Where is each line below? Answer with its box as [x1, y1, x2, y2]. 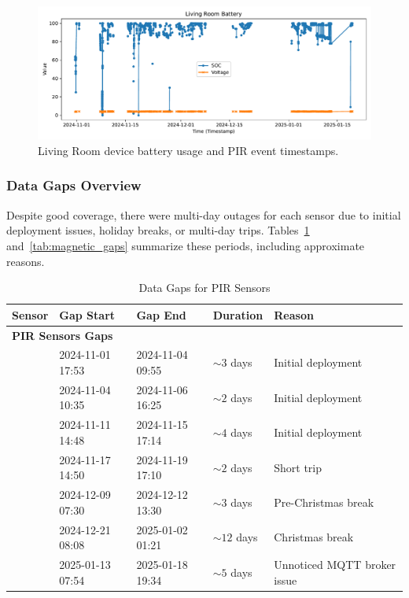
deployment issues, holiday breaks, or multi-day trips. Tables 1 [6, 222, 310, 238]
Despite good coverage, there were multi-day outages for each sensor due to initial [6, 206, 401, 223]
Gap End [136, 306, 186, 323]
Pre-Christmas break [274, 493, 374, 510]
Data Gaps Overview [6, 175, 142, 195]
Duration [212, 306, 263, 323]
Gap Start [59, 306, 116, 323]
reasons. [6, 253, 45, 269]
